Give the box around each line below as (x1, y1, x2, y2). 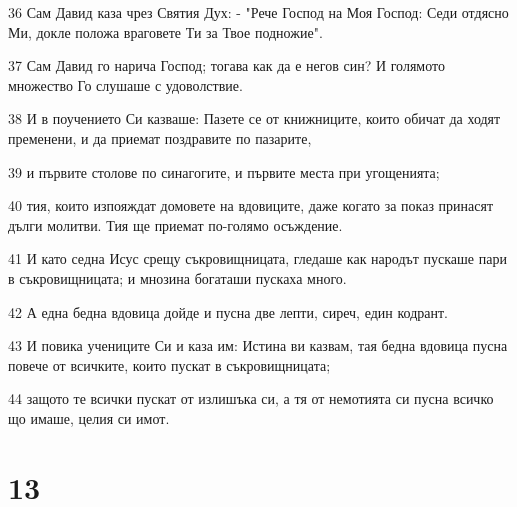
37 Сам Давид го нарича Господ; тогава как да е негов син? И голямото (8, 55, 445, 76)
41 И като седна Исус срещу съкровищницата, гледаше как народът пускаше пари (8, 248, 507, 269)
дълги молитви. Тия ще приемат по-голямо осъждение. (8, 214, 343, 235)
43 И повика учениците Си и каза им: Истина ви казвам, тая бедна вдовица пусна (8, 335, 508, 356)
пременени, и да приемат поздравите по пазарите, (8, 127, 312, 148)
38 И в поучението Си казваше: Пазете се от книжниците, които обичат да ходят (8, 108, 501, 129)
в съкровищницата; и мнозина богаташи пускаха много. (8, 267, 347, 288)
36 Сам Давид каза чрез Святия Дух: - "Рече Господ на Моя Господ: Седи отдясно (8, 2, 509, 22)
